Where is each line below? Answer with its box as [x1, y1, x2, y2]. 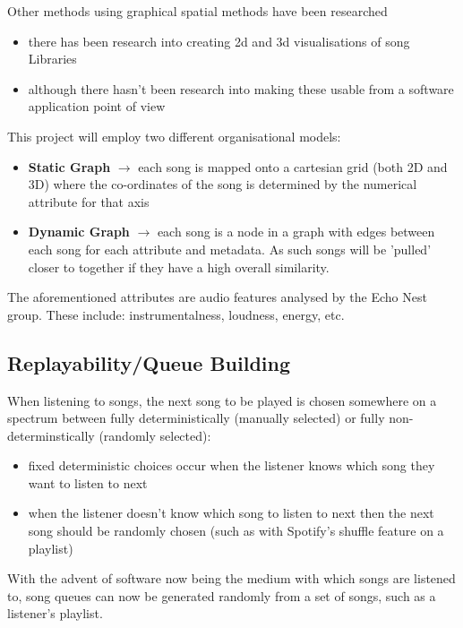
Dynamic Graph [28, 222, 130, 241]
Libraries [28, 49, 77, 68]
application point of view [28, 97, 166, 116]
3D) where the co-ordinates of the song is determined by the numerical [28, 175, 417, 194]
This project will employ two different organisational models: [7, 126, 341, 145]
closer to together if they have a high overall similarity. [28, 257, 330, 276]
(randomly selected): [99, 426, 211, 444]
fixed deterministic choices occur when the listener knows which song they [28, 456, 435, 475]
